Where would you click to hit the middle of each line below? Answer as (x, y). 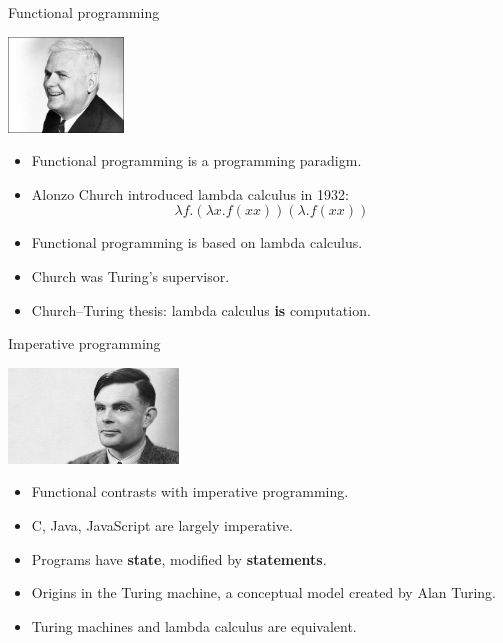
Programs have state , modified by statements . (179, 558)
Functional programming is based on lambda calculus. (197, 242)
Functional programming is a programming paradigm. (196, 160)
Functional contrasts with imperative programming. (190, 491)
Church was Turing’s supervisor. (130, 275)
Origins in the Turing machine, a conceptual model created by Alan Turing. (264, 592)
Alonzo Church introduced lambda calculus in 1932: (190, 193)
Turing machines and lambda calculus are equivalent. (194, 625)
